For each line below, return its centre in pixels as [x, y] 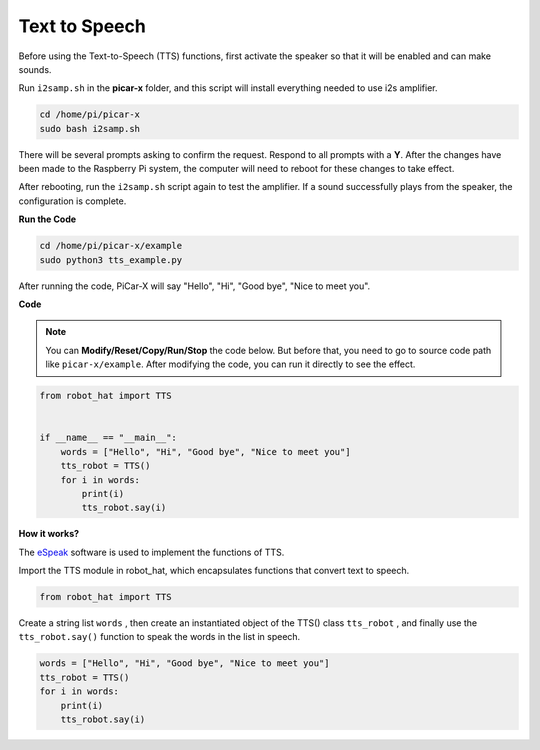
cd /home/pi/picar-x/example [111, 246]
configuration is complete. [72, 201]
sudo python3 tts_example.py [111, 259]
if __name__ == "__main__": [108, 438]
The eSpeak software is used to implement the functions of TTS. [151, 552]
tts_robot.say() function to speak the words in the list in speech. [159, 637]
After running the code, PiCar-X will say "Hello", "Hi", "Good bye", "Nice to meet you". [194, 286]
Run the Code [47, 219]
